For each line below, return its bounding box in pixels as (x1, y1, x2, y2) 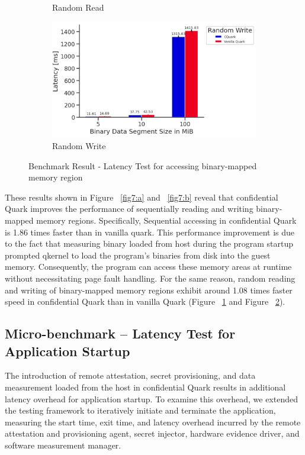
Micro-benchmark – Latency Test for (5, 324, 236, 343)
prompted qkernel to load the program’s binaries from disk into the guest (5, 249, 271, 261)
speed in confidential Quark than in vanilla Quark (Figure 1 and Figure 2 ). (5, 295, 285, 308)
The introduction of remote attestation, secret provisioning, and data (5, 369, 256, 382)
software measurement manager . (5, 438, 121, 451)
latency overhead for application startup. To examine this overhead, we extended (5, 392, 298, 405)
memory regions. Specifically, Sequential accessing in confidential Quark (36, 214, 297, 226)
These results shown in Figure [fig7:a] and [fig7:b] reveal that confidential (5, 191, 278, 203)
